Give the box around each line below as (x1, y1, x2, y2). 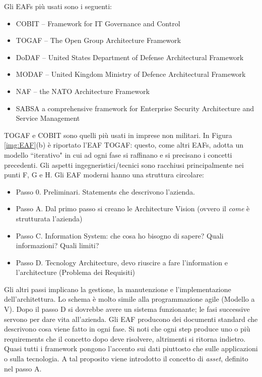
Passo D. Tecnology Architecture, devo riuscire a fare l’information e (16, 257, 228, 267)
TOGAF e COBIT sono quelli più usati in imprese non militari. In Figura (4, 129, 232, 140)
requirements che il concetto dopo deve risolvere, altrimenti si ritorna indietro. (4, 333, 246, 344)
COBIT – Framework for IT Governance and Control (16, 18, 180, 28)
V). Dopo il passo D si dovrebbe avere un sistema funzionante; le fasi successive (4, 304, 250, 314)
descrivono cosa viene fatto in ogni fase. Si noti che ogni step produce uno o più (4, 323, 250, 334)
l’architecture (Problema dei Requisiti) (16, 267, 136, 277)
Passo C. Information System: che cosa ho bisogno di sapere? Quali (16, 230, 224, 241)
